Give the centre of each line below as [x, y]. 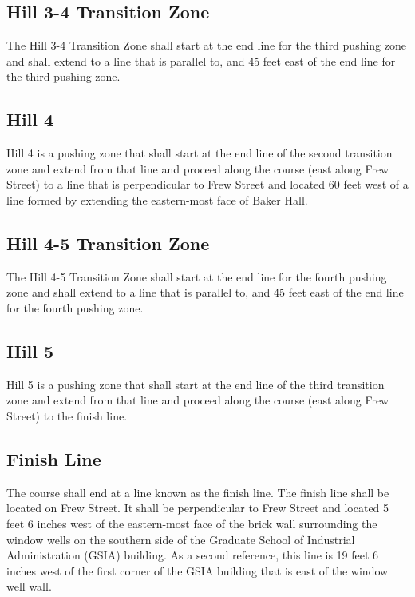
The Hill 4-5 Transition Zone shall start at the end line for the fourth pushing [197, 276]
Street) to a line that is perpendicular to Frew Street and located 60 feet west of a [207, 184]
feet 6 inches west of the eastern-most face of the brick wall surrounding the [192, 523]
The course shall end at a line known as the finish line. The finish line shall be [198, 492]
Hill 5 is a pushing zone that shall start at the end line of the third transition [196, 384]
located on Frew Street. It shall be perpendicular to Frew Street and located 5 [198, 508]
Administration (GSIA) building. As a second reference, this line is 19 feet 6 [193, 555]
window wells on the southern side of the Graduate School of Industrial [181, 539]
